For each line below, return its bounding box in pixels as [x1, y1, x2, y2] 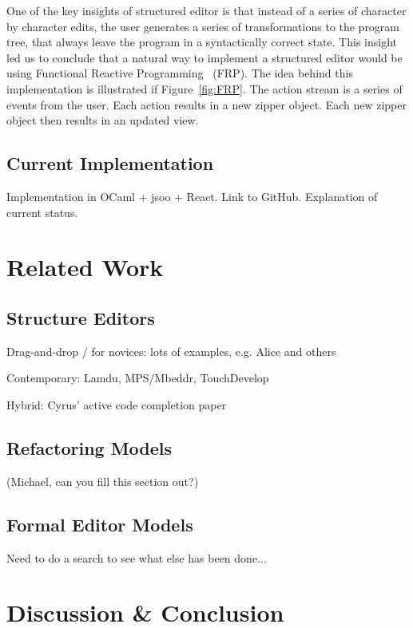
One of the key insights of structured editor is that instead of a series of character [6, 2, 407, 18]
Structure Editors [6, 305, 155, 330]
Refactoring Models [6, 435, 173, 460]
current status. [6, 203, 78, 220]
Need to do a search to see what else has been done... [6, 549, 267, 566]
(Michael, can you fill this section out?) [6, 472, 199, 489]
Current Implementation [6, 151, 214, 176]
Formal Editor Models [6, 511, 193, 536]
